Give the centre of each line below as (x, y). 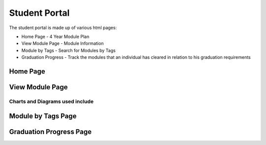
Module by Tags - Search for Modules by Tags (68, 50)
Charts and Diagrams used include (51, 101)
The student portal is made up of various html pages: (63, 28)
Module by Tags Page (43, 116)
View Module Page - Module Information (63, 43)
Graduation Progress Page (50, 131)
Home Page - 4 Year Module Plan (55, 36)
